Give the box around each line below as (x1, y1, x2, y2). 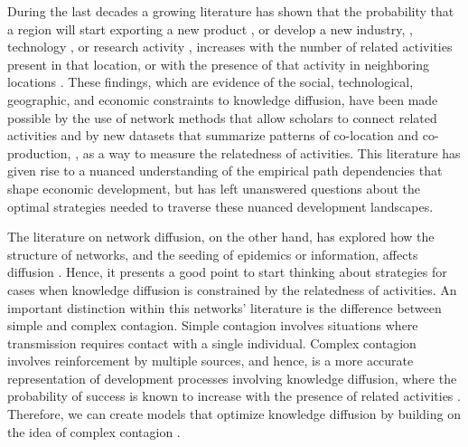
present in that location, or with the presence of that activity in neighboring (7, 54, 430, 73)
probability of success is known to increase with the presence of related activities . (7, 386, 461, 405)
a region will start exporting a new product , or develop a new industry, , (7, 19, 413, 38)
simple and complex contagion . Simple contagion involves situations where (7, 316, 418, 335)
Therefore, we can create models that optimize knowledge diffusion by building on (7, 404, 461, 423)
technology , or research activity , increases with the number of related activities (7, 37, 453, 56)
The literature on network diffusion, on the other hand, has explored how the (7, 227, 435, 246)
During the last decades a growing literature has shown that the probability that (7, 2, 454, 20)
